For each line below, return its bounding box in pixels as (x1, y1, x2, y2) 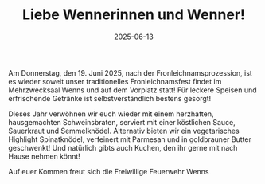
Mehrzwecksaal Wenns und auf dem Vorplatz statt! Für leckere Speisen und (8, 85, 257, 95)
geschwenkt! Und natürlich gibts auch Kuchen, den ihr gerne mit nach (8, 143, 238, 152)
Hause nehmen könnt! (8, 151, 81, 161)
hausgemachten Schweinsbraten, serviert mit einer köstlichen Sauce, (8, 117, 236, 127)
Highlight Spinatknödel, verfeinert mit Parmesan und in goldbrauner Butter (8, 134, 252, 144)
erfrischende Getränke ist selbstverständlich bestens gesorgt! (8, 93, 212, 103)
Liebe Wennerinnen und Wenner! (22, 6, 245, 24)
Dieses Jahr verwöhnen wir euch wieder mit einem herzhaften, (8, 109, 214, 119)
